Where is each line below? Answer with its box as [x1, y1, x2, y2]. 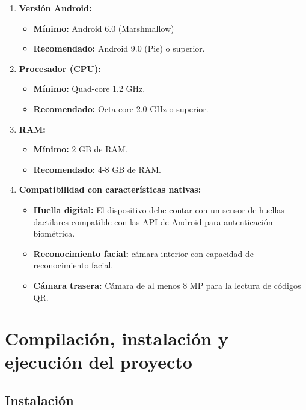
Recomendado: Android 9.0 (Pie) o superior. [33, 42, 205, 55]
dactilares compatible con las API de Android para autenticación [33, 215, 273, 228]
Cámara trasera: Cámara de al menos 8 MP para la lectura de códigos [33, 279, 301, 291]
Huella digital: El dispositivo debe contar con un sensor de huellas [33, 203, 284, 216]
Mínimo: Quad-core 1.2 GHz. [33, 82, 145, 95]
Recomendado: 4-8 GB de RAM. [33, 163, 161, 175]
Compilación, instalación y [5, 326, 228, 351]
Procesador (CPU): [19, 62, 101, 74]
